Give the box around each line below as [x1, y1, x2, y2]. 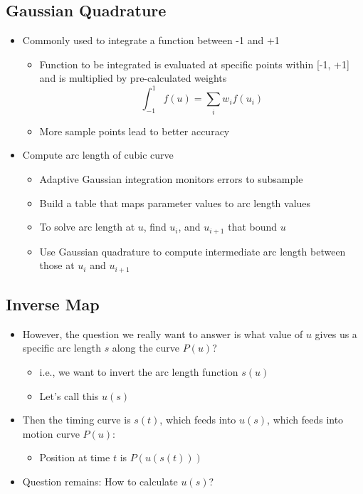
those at [39, 258, 75, 273]
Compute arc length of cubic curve [22, 147, 174, 162]
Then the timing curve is [22, 412, 131, 427]
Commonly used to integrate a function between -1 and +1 [22, 33, 280, 48]
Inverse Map [6, 293, 100, 315]
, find [143, 219, 167, 234]
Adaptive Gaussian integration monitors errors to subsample [39, 172, 303, 186]
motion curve [22, 426, 80, 441]
